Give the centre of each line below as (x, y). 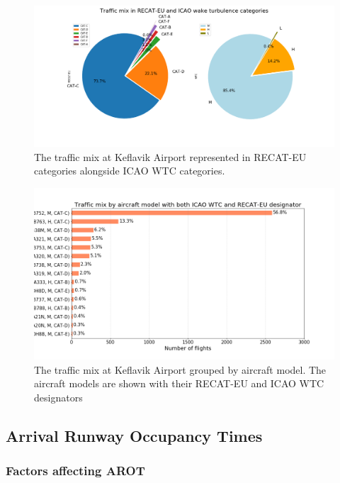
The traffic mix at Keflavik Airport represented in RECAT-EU (170, 156)
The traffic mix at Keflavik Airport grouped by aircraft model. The (180, 369)
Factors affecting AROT (75, 471)
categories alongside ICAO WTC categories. (130, 171)
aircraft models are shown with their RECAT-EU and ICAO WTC (179, 383)
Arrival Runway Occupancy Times (134, 435)
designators (58, 397)
